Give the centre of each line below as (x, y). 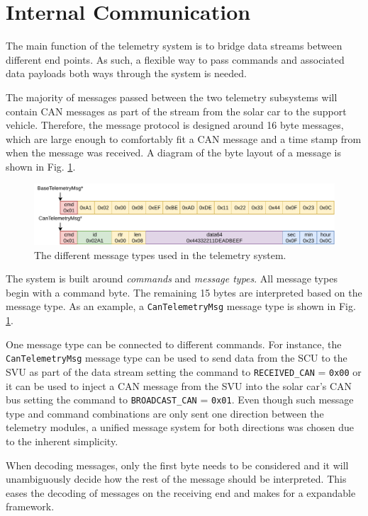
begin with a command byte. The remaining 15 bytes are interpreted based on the (184, 292)
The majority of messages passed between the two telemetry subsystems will (172, 97)
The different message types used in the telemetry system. (160, 254)
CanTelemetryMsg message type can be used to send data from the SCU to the (177, 358)
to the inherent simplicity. (62, 441)
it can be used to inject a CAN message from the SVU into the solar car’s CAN (179, 385)
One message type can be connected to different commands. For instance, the (174, 344)
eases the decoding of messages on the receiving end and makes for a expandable (181, 492)
